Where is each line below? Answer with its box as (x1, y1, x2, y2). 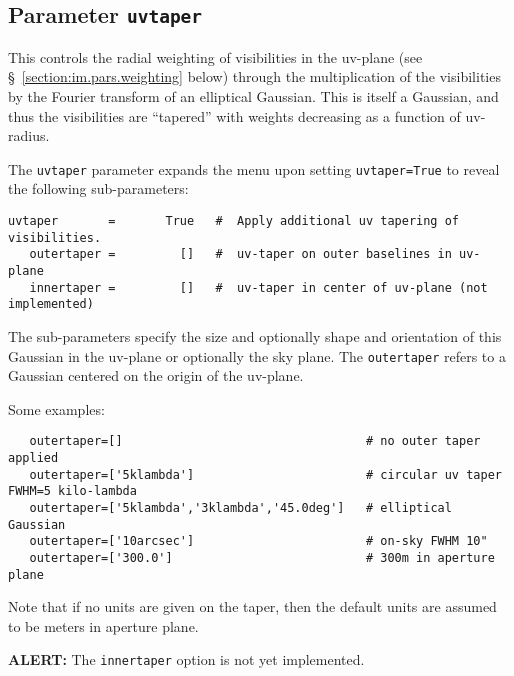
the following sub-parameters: (8, 178, 189, 199)
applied (8, 451, 59, 466)
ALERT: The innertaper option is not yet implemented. (8, 649, 365, 670)
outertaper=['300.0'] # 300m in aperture (29, 550, 495, 565)
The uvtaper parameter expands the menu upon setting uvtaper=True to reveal (8, 158, 500, 179)
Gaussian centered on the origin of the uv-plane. (8, 365, 304, 386)
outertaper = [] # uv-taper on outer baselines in (29, 247, 452, 262)
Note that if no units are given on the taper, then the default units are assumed (8, 596, 497, 617)
